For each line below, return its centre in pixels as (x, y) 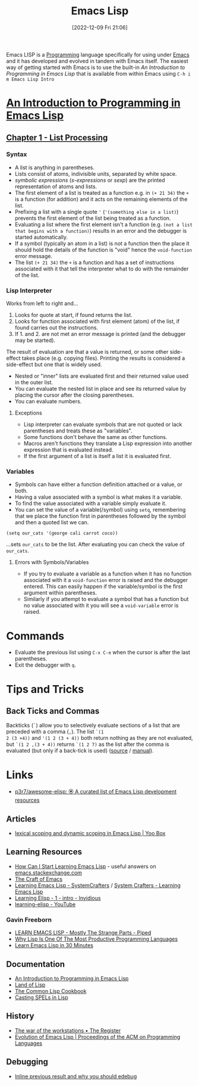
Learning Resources (44, 852)
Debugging (27, 1062)
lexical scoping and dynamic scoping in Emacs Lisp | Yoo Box (90, 833)
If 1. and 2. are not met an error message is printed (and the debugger (100, 334)
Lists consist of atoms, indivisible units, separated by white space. (96, 173)
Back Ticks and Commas (53, 711)
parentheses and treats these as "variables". (78, 431)
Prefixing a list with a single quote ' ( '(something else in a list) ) (97, 211)
